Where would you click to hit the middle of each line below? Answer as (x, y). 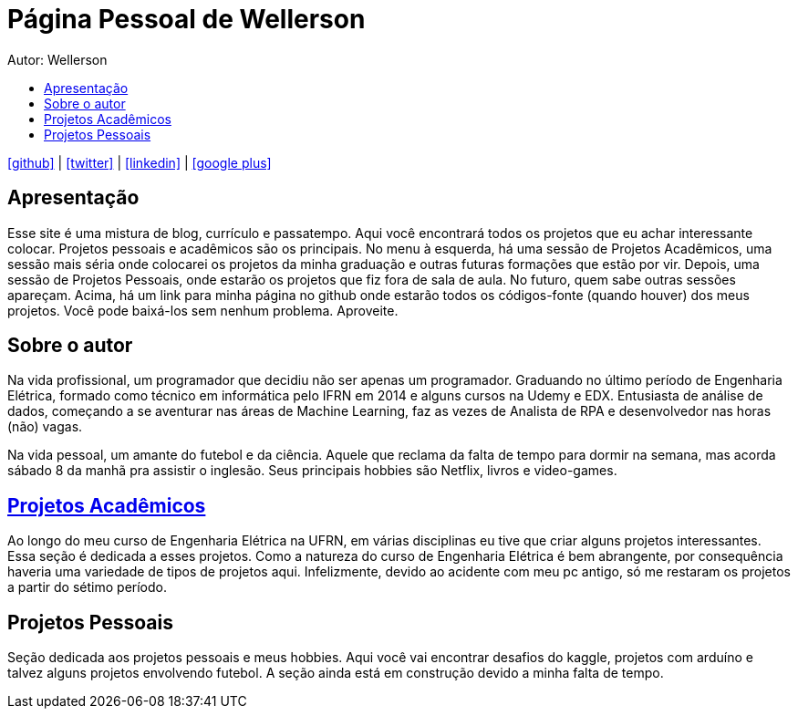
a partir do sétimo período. (87, 587)
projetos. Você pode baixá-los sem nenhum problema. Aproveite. (203, 310)
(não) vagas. (45, 427)
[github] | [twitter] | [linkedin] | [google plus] (140, 162)
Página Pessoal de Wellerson (187, 19)
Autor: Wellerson (57, 59)
